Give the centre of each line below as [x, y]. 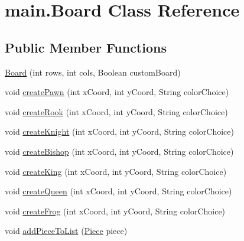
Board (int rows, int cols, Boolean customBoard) [93, 72]
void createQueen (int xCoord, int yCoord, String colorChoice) [118, 191]
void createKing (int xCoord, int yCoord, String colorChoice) [116, 171]
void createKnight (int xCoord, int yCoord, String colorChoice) [119, 131]
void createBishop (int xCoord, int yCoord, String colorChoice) [119, 151]
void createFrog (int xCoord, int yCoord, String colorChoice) [115, 211]
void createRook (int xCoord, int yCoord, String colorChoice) [116, 111]
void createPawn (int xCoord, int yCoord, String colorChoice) [117, 92]
